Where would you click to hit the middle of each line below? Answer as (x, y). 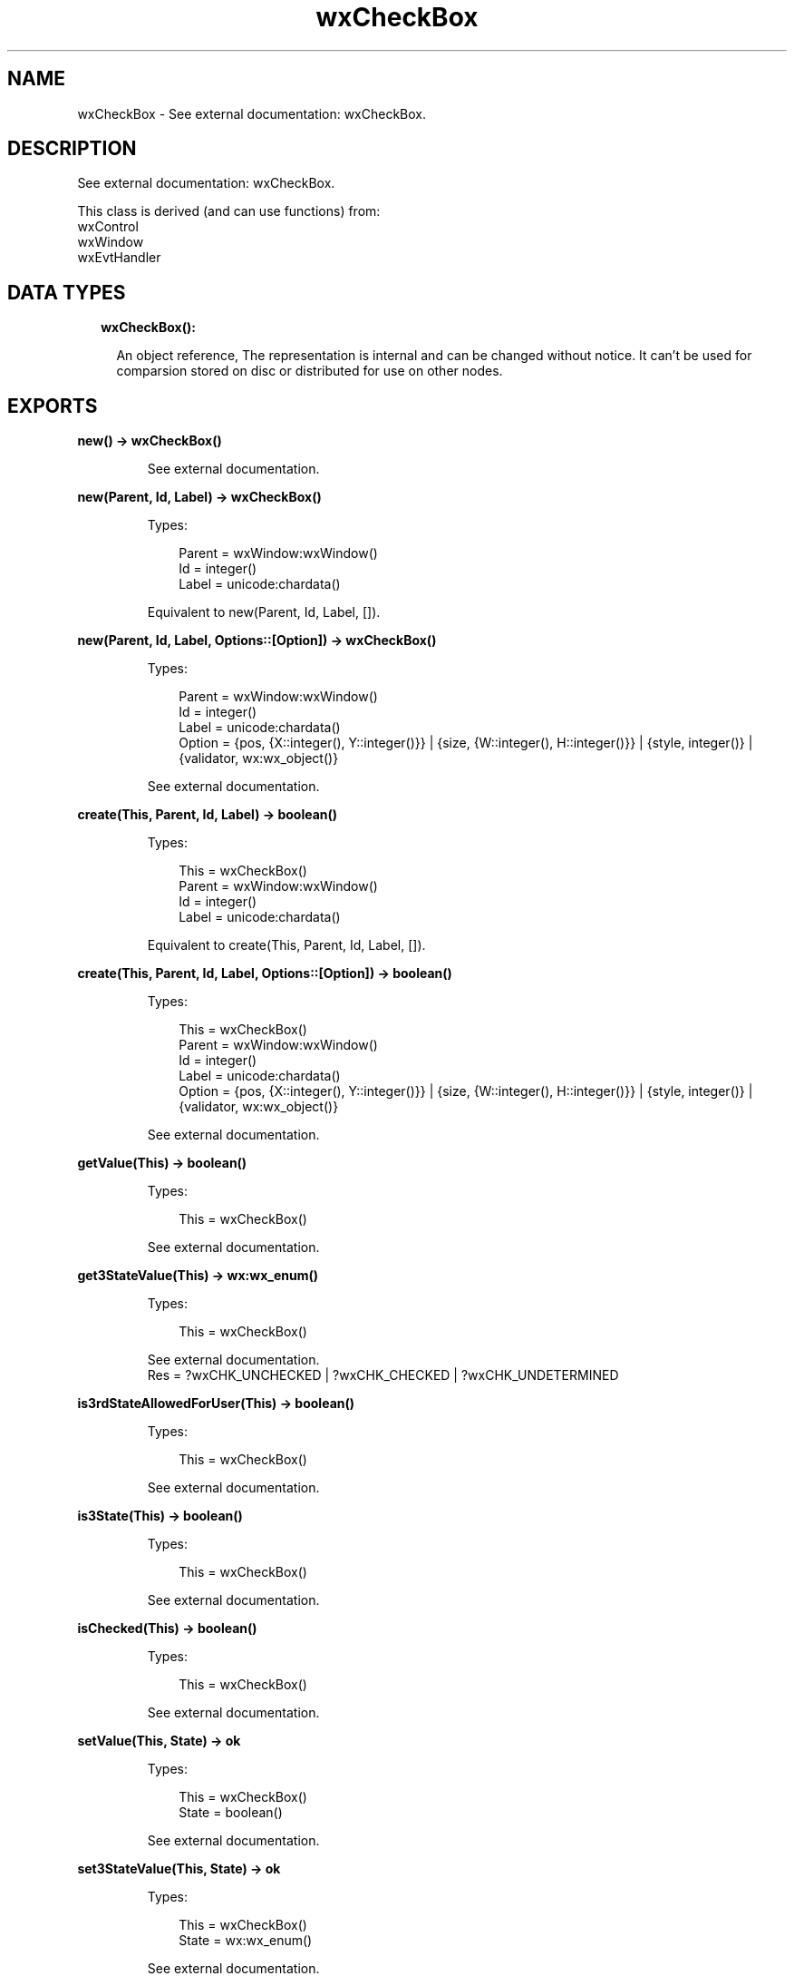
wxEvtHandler (119, 258)
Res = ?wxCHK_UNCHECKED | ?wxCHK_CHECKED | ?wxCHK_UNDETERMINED (383, 1375)
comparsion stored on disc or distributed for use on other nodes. (310, 371)
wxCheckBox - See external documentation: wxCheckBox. (252, 113)
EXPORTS (53, 406)
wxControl (108, 227)
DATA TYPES (67, 292)
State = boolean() (231, 1813)
